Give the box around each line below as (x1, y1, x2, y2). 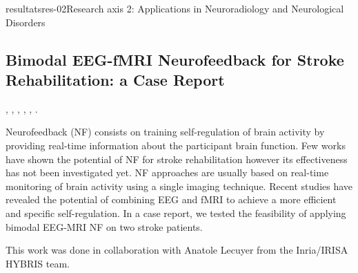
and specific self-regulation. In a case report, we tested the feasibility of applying (6, 205, 346, 220)
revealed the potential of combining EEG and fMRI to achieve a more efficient (6, 192, 337, 207)
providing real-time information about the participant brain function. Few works (6, 138, 346, 152)
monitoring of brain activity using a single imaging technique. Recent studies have (6, 178, 353, 193)
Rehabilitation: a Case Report (6, 68, 225, 90)
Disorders (6, 15, 46, 29)
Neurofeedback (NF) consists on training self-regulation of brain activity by (6, 124, 325, 139)
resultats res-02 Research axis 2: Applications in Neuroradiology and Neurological (6, 1, 344, 15)
